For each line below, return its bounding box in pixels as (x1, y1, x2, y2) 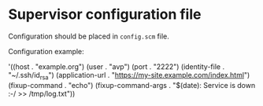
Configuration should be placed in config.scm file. (8, 31, 169, 41)
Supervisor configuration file (8, 5, 202, 24)
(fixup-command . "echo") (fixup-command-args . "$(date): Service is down (8, 80, 256, 90)
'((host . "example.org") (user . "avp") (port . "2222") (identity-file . (8, 61, 225, 71)
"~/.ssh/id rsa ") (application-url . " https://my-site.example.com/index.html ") (8, 70, 250, 82)
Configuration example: (8, 46, 84, 56)
